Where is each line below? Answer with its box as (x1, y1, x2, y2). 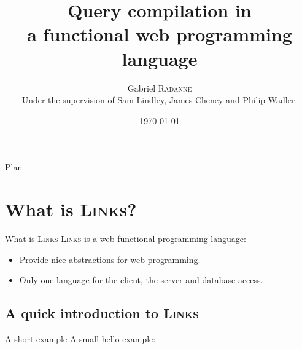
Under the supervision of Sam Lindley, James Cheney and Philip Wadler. (21, 93, 298, 106)
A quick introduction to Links (5, 304, 199, 323)
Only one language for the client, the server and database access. (19, 273, 263, 286)
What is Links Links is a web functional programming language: (5, 232, 246, 245)
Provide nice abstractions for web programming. (19, 253, 201, 265)
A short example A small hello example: (5, 332, 156, 345)
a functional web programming (27, 22, 292, 47)
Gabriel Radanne (127, 81, 192, 94)
